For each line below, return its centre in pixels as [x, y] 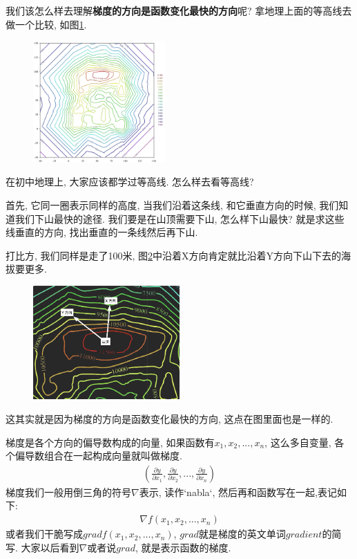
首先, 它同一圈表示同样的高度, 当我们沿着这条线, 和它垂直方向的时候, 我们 [172, 205]
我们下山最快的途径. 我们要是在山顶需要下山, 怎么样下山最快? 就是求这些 [180, 218]
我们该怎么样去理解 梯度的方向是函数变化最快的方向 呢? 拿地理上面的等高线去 [179, 10]
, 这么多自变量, [298, 442]
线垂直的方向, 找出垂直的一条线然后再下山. [102, 232]
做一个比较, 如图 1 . [46, 24]
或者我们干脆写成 [44, 534]
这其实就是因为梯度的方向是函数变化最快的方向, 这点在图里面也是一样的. [170, 419]
